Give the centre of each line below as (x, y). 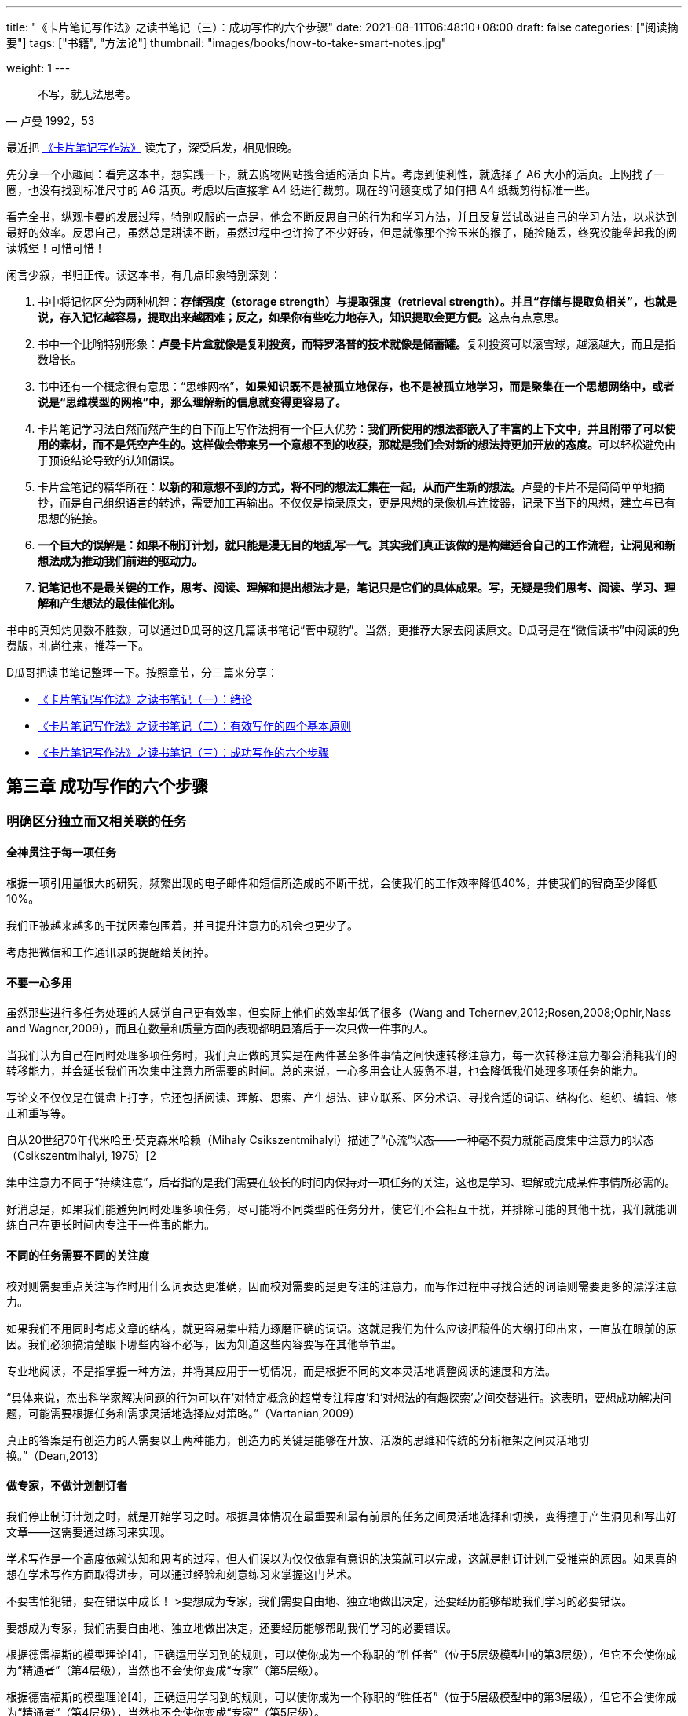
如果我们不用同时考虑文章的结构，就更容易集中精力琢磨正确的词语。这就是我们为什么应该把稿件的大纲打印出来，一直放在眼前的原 (342, 1328)
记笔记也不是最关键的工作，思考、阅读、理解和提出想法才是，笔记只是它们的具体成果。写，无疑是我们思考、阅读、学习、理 (357, 587)
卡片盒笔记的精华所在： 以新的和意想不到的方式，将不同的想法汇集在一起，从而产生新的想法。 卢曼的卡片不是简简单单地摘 (351, 487)
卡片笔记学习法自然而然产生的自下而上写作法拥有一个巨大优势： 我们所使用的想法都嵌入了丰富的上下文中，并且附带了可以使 (357, 429)
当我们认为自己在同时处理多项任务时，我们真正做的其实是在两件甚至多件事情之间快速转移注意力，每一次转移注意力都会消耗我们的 (342, 1055)
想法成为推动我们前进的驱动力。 (120, 561)
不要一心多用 (39, 982)
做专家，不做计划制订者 (67, 1486)
